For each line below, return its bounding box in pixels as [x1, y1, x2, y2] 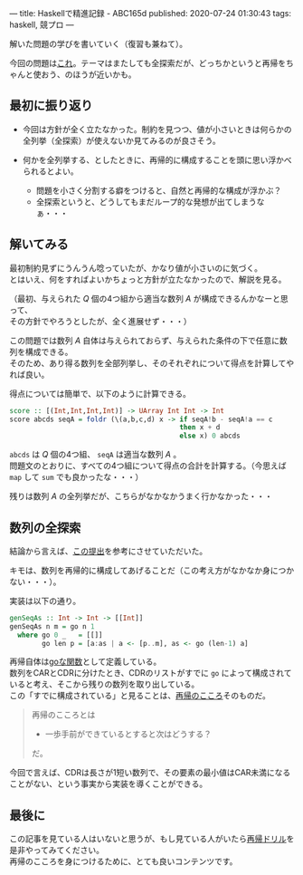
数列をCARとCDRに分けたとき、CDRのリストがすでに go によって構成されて [9, 668, 292, 678]
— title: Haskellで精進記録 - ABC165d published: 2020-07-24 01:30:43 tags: [9, 8, 292, 18]
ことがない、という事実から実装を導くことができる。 [9, 778, 208, 790]
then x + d [179, 423, 221, 432]
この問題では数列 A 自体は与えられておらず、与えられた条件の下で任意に [9, 334, 280, 346]
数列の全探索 [9, 520, 81, 535]
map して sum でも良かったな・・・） [9, 472, 144, 483]
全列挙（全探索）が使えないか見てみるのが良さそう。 [22, 135, 221, 146]
